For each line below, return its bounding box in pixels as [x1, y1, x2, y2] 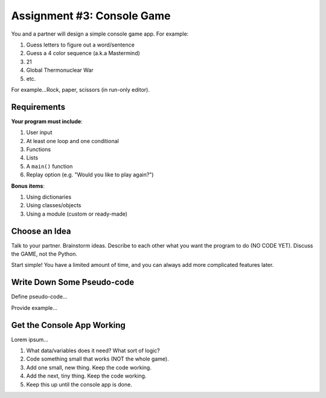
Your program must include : [11, 118, 83, 125]
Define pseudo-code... [11, 293, 68, 300]
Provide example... [11, 304, 57, 311]
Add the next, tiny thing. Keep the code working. [26, 372, 147, 380]
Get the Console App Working [11, 320, 126, 330]
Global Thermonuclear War [26, 66, 94, 74]
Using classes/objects [26, 202, 81, 209]
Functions [26, 146, 51, 153]
